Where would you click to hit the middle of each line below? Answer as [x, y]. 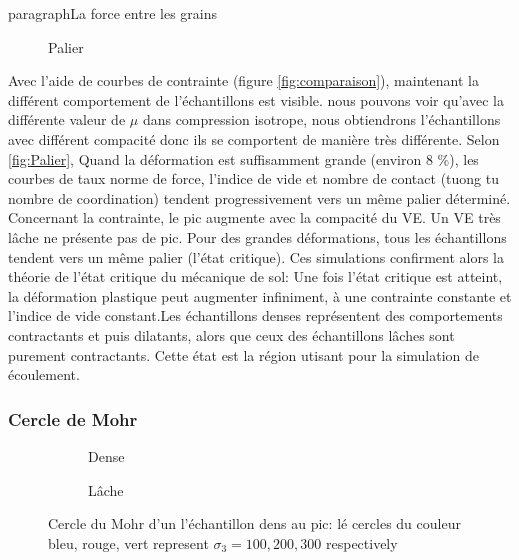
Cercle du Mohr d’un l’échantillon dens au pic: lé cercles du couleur [254, 523]
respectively [361, 542]
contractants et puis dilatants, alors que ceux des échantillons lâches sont [231, 334]
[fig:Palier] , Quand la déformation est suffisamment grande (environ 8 [220, 158]
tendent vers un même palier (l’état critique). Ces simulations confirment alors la [256, 256]
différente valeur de [67, 119]
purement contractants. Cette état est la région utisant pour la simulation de [244, 354]
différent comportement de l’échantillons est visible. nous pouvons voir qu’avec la [256, 99]
